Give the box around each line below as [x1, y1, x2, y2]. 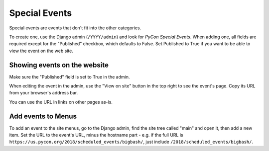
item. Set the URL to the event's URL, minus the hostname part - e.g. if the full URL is [9, 132, 184, 138]
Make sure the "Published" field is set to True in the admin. [9, 74, 130, 79]
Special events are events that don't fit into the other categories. [9, 25, 141, 31]
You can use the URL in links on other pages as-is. [9, 99, 113, 105]
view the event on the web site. [9, 48, 73, 54]
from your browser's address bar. [9, 90, 78, 96]
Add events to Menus [9, 112, 77, 120]
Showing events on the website [9, 61, 109, 69]
